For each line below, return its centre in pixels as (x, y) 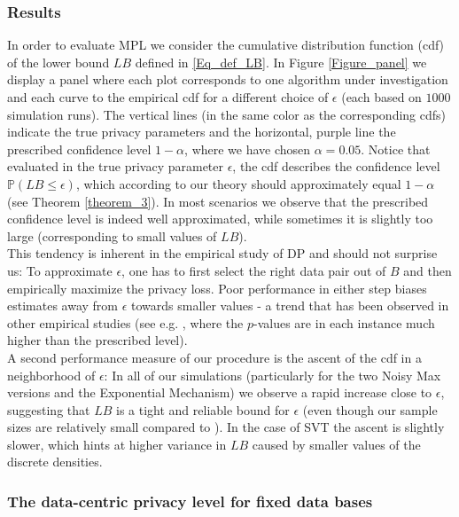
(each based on (381, 97)
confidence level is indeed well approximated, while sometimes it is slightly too (220, 219)
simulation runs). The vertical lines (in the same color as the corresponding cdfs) (226, 114)
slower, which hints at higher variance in (117, 444)
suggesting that (49, 409)
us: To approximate (60, 270)
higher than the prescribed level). (97, 340)
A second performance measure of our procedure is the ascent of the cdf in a (214, 357)
